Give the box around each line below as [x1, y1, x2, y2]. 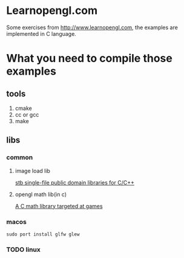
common [6, 153, 33, 161]
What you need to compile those [6, 52, 172, 66]
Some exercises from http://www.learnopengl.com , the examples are [6, 24, 179, 31]
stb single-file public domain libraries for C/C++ [15, 178, 134, 186]
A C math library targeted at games [15, 202, 103, 209]
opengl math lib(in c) [15, 191, 67, 198]
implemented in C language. [6, 30, 77, 37]
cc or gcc [15, 110, 39, 118]
